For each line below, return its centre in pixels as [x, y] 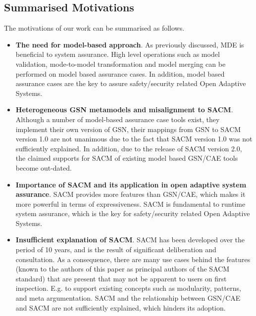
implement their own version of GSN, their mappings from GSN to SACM [128, 129]
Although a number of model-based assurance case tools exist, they [118, 119]
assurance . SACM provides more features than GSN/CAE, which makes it [130, 194]
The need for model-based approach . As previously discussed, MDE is [130, 44]
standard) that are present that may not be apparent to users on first [121, 278]
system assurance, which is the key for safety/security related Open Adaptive [133, 213]
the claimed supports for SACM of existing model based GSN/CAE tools [127, 158]
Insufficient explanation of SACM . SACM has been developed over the [130, 240]
